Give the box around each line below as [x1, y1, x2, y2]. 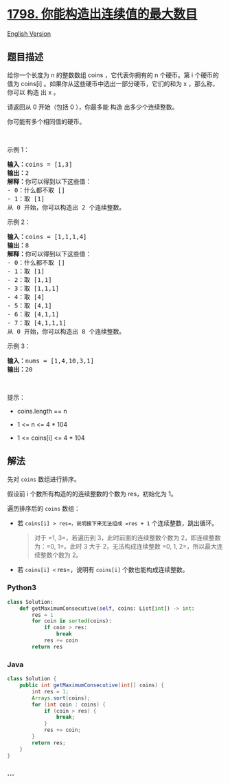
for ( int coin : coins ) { [32, 701, 106, 708]
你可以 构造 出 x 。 [7, 88, 60, 96]
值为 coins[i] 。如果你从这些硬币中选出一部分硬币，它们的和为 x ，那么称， [7, 79, 219, 88]
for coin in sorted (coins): [32, 618, 112, 624]
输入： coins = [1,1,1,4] [7, 232, 87, 241]
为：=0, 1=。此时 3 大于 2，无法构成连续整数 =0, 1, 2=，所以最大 [34, 542, 218, 550]
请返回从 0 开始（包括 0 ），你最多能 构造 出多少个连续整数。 [7, 103, 179, 111]
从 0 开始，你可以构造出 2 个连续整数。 [7, 203, 126, 211]
